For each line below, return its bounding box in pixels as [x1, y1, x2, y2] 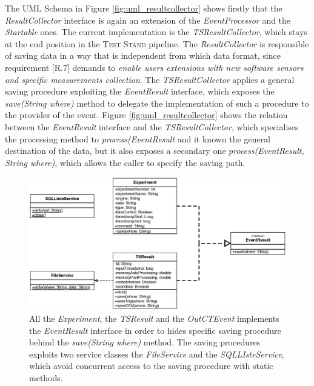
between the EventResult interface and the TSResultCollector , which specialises [5, 120, 299, 133]
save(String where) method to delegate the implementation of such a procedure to [5, 96, 309, 109]
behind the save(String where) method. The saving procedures [29, 336, 261, 348]
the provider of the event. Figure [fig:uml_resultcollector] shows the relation [5, 108, 288, 121]
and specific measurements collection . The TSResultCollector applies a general [5, 73, 295, 85]
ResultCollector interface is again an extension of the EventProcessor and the [5, 13, 291, 26]
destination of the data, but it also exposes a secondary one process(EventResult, [5, 144, 304, 157]
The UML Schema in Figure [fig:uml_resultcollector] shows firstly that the [5, 2, 282, 14]
